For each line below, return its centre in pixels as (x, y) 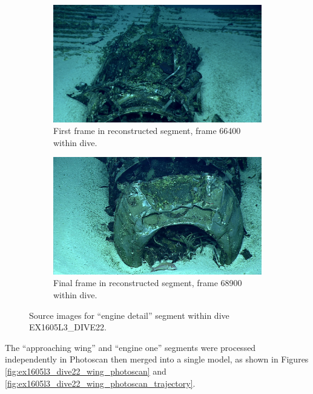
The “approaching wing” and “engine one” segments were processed (130, 347)
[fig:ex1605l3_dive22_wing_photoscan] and (86, 371)
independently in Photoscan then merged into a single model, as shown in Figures (157, 359)
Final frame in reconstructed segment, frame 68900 (148, 283)
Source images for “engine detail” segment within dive (129, 315)
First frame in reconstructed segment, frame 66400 (147, 131)
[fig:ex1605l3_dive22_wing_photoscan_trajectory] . (100, 383)
